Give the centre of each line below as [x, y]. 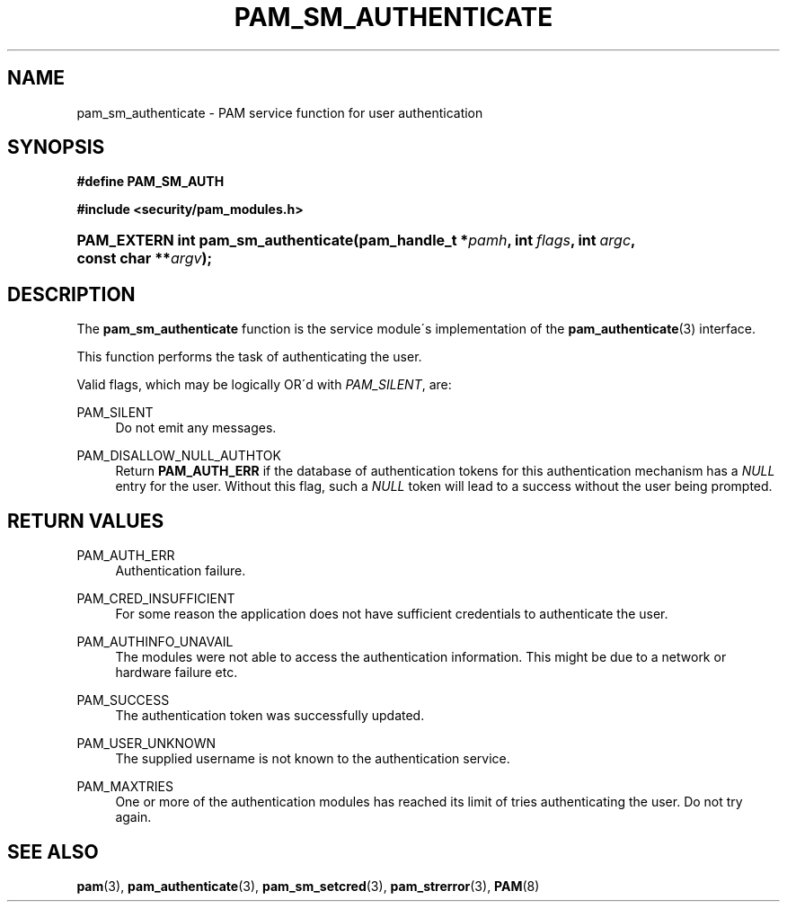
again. [133, 817]
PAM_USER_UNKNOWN [146, 744]
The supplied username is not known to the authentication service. [313, 759]
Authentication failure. [181, 571]
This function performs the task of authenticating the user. [249, 357]
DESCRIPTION [71, 294]
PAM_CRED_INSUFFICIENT [156, 599]
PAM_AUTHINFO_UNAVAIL [155, 642]
